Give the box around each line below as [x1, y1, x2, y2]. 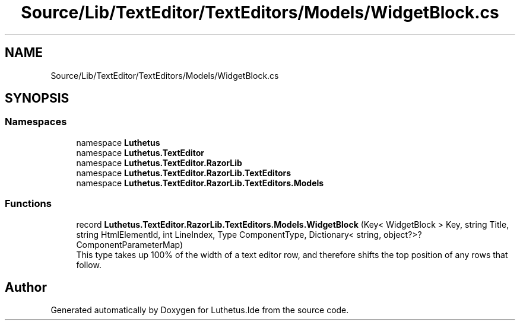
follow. [76, 259, 102, 270]
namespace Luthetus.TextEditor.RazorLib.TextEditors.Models [76, 177, 324, 188]
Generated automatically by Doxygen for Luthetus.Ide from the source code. [50, 305, 349, 316]
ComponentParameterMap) [76, 239, 183, 250]
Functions [5, 197, 52, 210]
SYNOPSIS [5, 91, 69, 106]
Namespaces [5, 116, 67, 128]
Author [5, 279, 47, 295]
